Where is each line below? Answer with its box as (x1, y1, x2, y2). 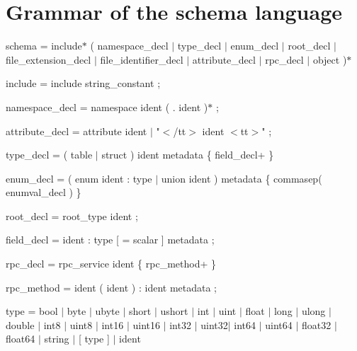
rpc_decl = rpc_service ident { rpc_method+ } (6, 256, 216, 271)
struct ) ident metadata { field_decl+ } (101, 147, 274, 162)
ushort (160, 304, 188, 318)
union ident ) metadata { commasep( (161, 171, 322, 185)
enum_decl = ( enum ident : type (6, 171, 152, 185)
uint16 (132, 317, 160, 332)
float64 (6, 331, 35, 346)
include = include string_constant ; (6, 76, 161, 91)
